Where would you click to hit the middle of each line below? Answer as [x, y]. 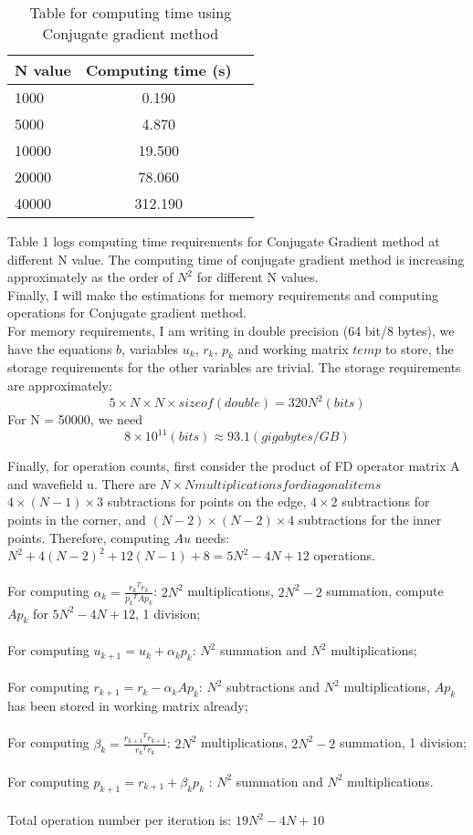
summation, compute [385, 591]
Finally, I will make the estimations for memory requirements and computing [223, 294]
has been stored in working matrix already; [128, 706]
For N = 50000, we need [75, 419]
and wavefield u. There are [82, 483]
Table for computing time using [131, 12]
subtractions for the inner [370, 519]
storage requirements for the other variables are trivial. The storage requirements [234, 367]
